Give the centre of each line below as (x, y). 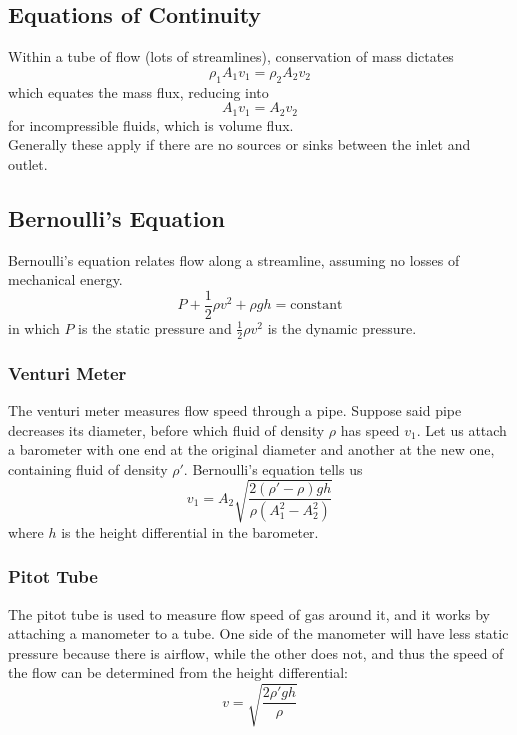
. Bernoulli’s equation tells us (273, 468)
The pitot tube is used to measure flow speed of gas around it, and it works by (249, 613)
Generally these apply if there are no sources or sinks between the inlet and (239, 144)
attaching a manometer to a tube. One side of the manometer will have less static (258, 633)
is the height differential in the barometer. (190, 531)
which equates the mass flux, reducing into (138, 91)
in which (34, 327)
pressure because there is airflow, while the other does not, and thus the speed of (256, 652)
